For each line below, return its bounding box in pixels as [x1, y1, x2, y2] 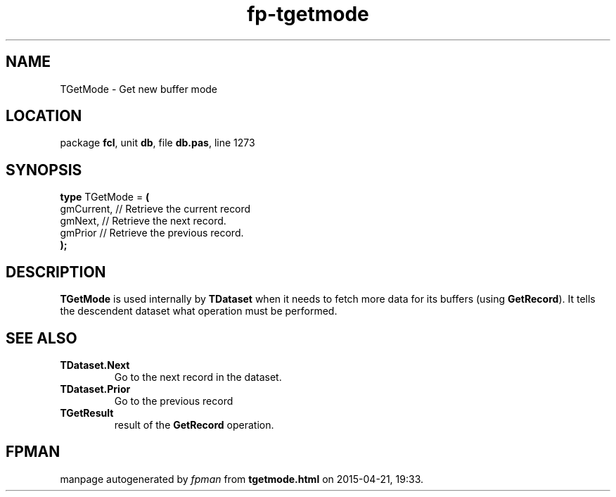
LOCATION [6, 107, 82, 125]
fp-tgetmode [247, 2, 369, 26]
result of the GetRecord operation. [114, 418, 274, 431]
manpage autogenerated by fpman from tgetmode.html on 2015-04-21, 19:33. [60, 472, 424, 485]
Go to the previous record [114, 394, 233, 407]
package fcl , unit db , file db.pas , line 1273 [60, 137, 255, 149]
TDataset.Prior [60, 382, 131, 395]
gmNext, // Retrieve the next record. [60, 215, 226, 227]
